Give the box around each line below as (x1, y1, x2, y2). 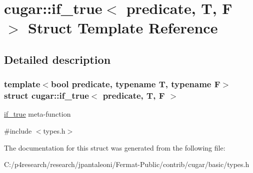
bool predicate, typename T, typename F (50, 78, 220, 90)
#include (4, 126, 32, 136)
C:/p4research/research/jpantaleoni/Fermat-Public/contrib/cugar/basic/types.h (4, 159, 249, 170)
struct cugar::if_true (4, 89, 89, 102)
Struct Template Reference (28, 17, 218, 38)
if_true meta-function (4, 109, 71, 119)
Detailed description (4, 51, 111, 67)
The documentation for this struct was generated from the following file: (4, 142, 225, 153)
